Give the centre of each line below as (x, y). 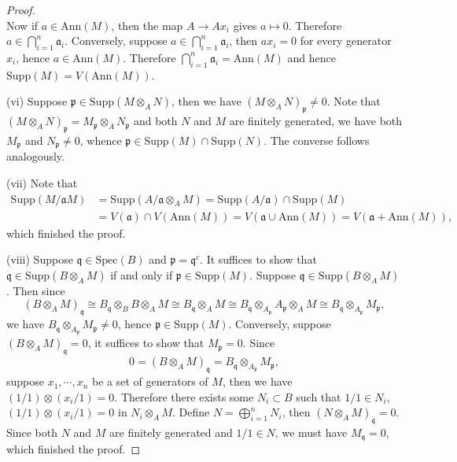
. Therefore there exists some (184, 396)
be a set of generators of (150, 381)
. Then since (36, 290)
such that (319, 396)
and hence (311, 57)
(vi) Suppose (37, 101)
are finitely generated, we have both (316, 121)
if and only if (142, 274)
